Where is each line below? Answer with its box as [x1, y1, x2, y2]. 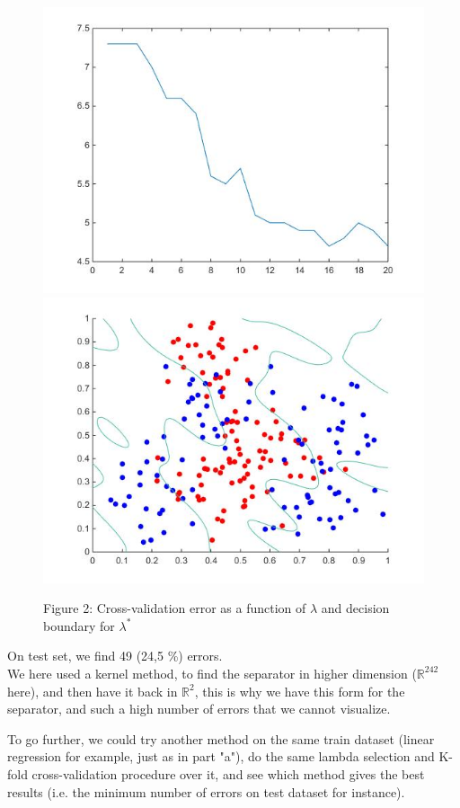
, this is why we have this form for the [194, 681, 405, 700]
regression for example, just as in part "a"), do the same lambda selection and [7, 747, 435, 766]
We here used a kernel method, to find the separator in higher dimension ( [7, 663, 417, 682]
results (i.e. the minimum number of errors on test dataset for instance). [7, 782, 405, 801]
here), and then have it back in [7, 681, 178, 700]
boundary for [43, 616, 115, 635]
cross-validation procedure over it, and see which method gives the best [31, 764, 425, 783]
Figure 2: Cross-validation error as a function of [43, 599, 306, 617]
